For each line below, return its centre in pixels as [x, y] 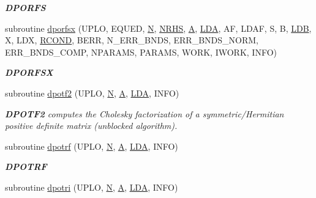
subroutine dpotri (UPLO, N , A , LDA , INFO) [92, 187]
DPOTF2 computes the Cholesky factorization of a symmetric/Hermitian [145, 113]
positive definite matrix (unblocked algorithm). [91, 126]
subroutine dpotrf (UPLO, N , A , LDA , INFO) [92, 146]
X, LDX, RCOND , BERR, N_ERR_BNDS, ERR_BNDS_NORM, [132, 40]
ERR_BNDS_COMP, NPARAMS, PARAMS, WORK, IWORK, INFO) [141, 52]
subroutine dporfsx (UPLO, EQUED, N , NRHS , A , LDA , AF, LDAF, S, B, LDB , [158, 28]
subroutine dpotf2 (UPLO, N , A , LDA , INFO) [92, 93]
